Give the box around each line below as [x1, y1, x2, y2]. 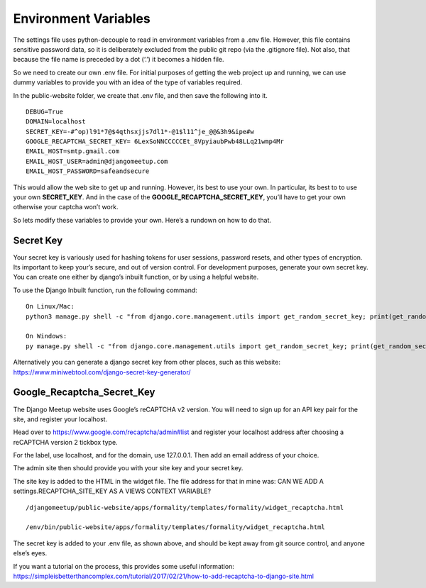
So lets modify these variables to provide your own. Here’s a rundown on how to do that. [13, 216, 272, 224]
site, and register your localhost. [13, 415, 108, 423]
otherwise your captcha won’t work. [13, 203, 119, 211]
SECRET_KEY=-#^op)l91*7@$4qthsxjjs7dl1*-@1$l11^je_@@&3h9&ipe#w [26, 128, 255, 135]
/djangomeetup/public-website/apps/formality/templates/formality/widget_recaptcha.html [26, 504, 344, 511]
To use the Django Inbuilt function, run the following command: [13, 286, 198, 294]
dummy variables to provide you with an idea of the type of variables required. [13, 78, 243, 87]
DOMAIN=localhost [26, 118, 86, 126]
